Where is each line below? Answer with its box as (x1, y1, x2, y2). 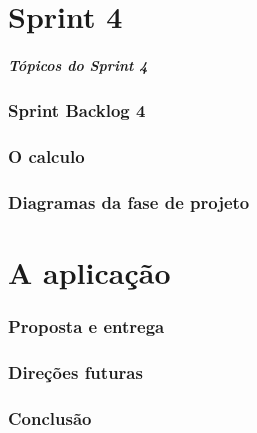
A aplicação (8, 251, 171, 292)
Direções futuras (8, 359, 143, 384)
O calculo (8, 143, 85, 168)
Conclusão (8, 405, 92, 430)
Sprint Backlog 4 (8, 97, 146, 122)
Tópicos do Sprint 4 (8, 54, 148, 75)
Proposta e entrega (8, 313, 165, 338)
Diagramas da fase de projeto (8, 189, 250, 214)
